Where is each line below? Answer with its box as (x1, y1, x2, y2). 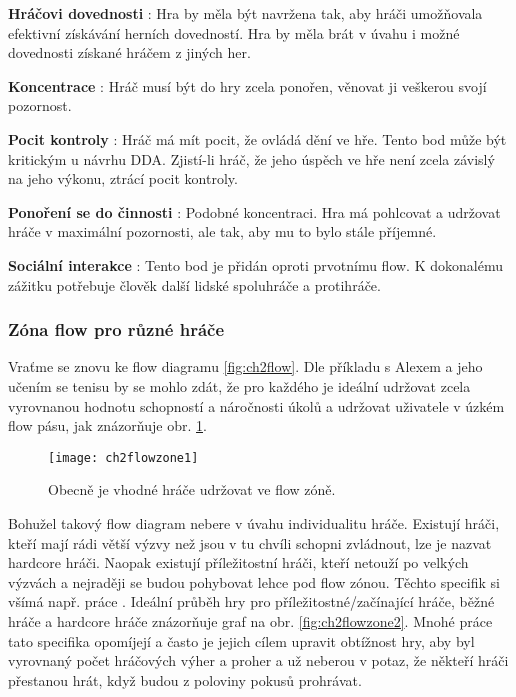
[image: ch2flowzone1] (48, 450, 199, 465)
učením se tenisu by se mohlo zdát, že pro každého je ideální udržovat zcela (8, 375, 471, 396)
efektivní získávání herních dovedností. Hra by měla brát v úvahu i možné (8, 22, 460, 43)
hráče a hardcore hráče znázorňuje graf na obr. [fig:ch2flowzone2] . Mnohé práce (8, 610, 493, 631)
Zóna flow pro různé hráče (8, 317, 225, 342)
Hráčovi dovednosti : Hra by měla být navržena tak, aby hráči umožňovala (8, 3, 483, 23)
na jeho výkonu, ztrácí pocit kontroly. (8, 168, 238, 189)
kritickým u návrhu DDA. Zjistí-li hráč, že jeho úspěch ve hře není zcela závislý (8, 148, 495, 169)
